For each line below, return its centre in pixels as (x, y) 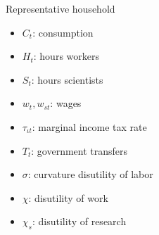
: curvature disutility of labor (90, 174)
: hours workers (66, 56)
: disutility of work (68, 197)
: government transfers (79, 150)
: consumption (63, 32)
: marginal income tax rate (89, 126)
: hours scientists (67, 79)
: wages (66, 103)
